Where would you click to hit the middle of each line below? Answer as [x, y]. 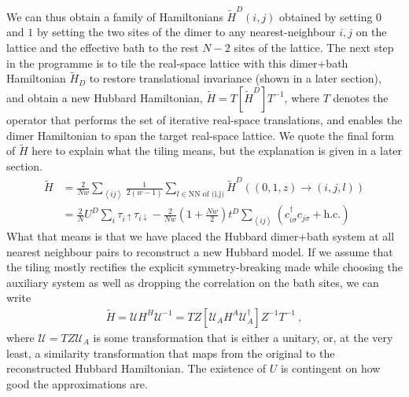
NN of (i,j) [206, 195]
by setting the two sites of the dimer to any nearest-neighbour [186, 32]
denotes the [361, 97]
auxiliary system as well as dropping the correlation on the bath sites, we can [193, 282]
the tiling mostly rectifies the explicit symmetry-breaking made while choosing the [205, 267]
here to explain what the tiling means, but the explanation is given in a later [217, 151]
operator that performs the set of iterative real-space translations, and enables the [204, 119]
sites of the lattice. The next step [314, 47]
